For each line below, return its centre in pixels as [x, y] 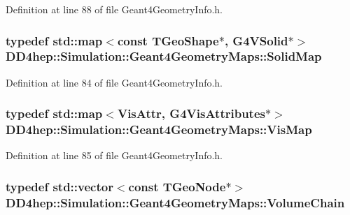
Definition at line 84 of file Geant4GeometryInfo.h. [114, 82]
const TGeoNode [177, 186]
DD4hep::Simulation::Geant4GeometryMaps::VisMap [159, 129]
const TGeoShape [168, 40]
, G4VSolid [256, 40]
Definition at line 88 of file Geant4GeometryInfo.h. [114, 9]
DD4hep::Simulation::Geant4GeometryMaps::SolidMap [164, 56]
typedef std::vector [59, 186]
